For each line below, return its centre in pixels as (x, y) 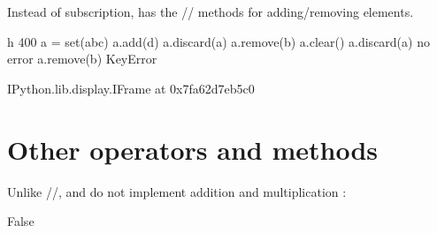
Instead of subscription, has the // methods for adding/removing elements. (211, 11)
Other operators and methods (192, 149)
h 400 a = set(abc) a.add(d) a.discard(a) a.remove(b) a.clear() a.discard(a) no (218, 41)
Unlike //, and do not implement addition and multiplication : (177, 191)
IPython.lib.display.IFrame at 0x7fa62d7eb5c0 (131, 88)
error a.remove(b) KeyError (82, 59)
